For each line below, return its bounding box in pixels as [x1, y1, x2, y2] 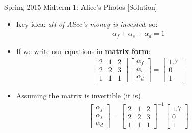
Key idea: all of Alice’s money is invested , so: [16, 18, 158, 29]
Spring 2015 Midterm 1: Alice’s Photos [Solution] [4, 2, 157, 12]
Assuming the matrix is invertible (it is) [16, 90, 141, 101]
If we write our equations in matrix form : [16, 45, 151, 56]
